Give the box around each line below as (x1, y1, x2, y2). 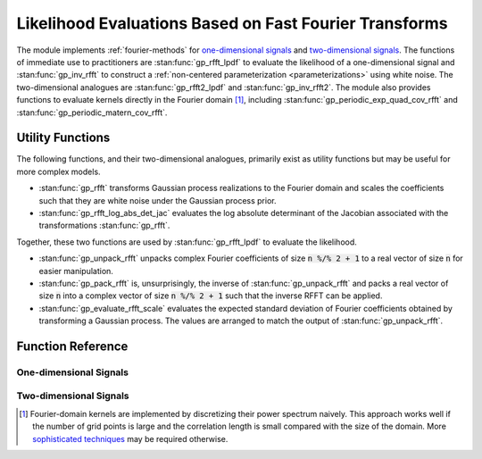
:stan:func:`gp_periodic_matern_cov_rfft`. (16, 107, 168, 118)
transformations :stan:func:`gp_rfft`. (38, 220, 170, 231)
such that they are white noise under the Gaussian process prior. (38, 195, 277, 205)
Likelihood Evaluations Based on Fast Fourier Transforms (16, 13, 448, 33)
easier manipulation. (38, 265, 113, 276)
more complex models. (16, 166, 102, 177)
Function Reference (16, 338, 129, 354)
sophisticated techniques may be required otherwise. (32, 433, 229, 444)
